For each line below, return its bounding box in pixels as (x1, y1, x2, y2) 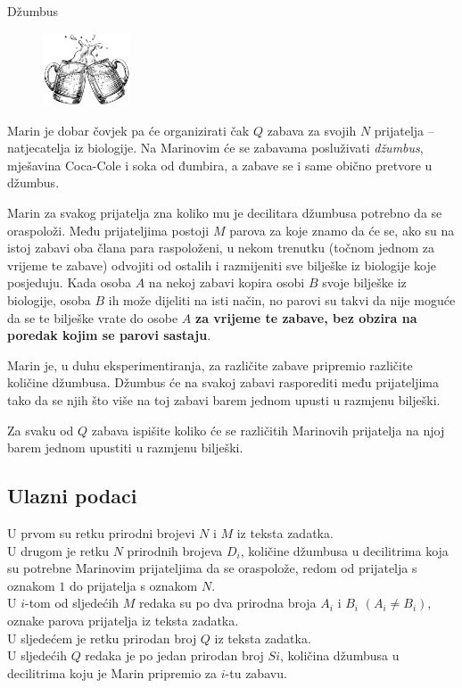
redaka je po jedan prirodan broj (85, 646, 264, 665)
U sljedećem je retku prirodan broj (7, 628, 197, 647)
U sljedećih (7, 646, 67, 665)
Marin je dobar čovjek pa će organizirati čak (7, 120, 250, 139)
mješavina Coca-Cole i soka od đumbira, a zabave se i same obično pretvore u (7, 155, 433, 174)
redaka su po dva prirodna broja (139, 593, 317, 612)
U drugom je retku (7, 541, 110, 560)
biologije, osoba (7, 291, 91, 310)
